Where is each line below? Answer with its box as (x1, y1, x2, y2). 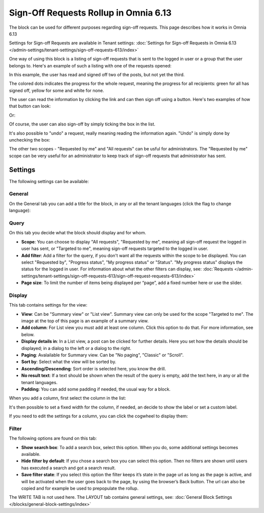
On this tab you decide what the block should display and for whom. (9, 230, 147, 236)
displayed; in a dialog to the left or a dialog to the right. (21, 345, 132, 351)
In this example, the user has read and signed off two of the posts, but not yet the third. (9, 71, 185, 78)
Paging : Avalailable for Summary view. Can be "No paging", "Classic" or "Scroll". (21, 352, 184, 358)
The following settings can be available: (9, 178, 89, 184)
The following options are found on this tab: (9, 435, 97, 441)
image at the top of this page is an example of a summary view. (21, 318, 149, 324)
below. (21, 331, 35, 337)
